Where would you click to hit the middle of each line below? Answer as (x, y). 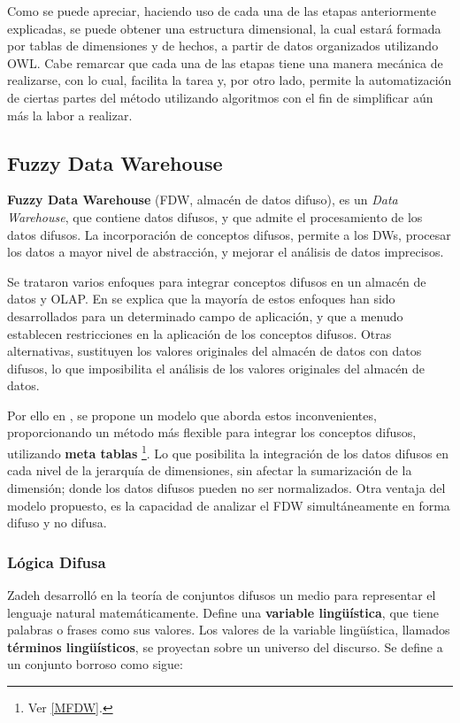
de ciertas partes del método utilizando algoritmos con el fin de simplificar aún (220, 97)
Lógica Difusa (57, 561)
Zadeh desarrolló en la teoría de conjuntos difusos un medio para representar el (222, 594)
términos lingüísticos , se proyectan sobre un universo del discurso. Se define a (225, 646)
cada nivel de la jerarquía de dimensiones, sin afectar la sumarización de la (210, 470)
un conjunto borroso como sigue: (95, 664)
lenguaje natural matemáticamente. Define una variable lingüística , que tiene (223, 612)
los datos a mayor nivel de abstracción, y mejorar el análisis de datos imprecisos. (226, 252)
